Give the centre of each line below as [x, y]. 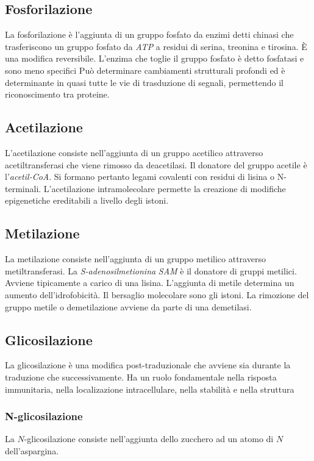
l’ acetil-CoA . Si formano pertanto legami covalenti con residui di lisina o [140, 177]
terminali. [23, 188]
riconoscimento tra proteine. [57, 94]
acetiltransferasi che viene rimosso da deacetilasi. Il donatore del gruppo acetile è [156, 164]
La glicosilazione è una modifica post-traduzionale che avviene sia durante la [148, 365]
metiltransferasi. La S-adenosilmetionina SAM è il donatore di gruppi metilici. [151, 270]
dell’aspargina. [32, 450]
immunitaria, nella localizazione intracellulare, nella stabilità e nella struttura [150, 389]
